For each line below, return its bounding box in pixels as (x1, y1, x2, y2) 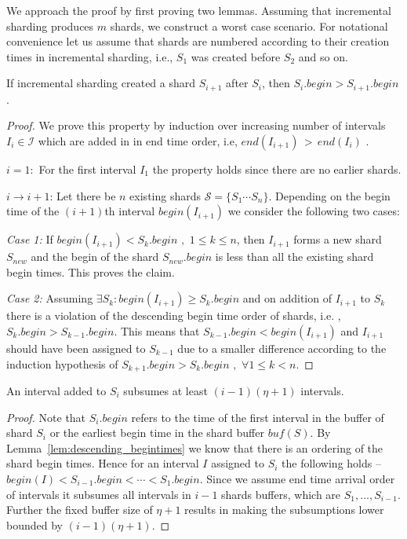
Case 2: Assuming (6, 290, 93, 306)
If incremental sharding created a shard (6, 75, 196, 91)
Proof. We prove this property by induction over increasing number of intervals (6, 117, 386, 134)
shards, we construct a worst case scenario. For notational (110, 17, 388, 34)
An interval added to (6, 383, 107, 399)
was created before (191, 48, 281, 64)
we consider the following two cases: (227, 203, 400, 219)
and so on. (298, 48, 348, 64)
